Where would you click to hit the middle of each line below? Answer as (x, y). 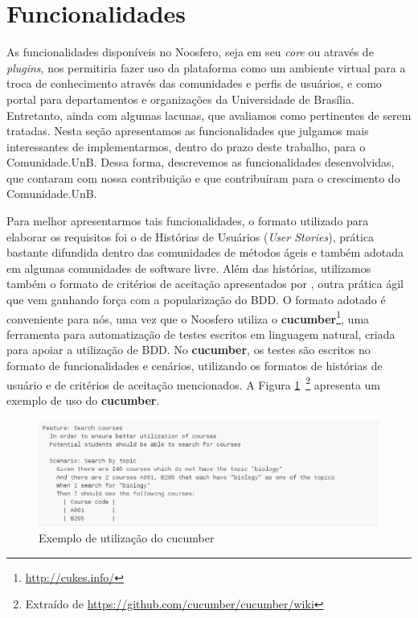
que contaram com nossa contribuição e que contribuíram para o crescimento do (203, 177)
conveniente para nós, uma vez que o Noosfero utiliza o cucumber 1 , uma (188, 317)
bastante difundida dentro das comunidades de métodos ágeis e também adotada (205, 252)
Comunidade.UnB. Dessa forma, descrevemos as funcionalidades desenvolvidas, (201, 162)
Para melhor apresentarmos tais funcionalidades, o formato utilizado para (188, 221)
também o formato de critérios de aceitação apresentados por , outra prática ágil (205, 284)
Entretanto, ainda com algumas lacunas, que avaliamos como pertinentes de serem (209, 115)
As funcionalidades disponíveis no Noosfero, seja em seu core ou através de (190, 52)
